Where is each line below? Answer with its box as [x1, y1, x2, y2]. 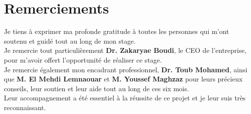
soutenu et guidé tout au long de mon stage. [4, 35, 136, 46]
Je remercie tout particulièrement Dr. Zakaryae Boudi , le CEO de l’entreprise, [4, 45, 247, 55]
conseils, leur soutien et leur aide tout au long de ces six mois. [4, 83, 189, 93]
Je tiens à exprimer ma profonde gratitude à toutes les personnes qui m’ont [4, 26, 229, 36]
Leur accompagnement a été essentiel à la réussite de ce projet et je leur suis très [4, 93, 246, 103]
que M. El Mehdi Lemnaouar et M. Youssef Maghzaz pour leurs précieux [4, 74, 243, 84]
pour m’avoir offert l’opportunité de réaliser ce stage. [4, 54, 162, 65]
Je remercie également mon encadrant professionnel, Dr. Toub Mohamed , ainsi [4, 64, 248, 74]
